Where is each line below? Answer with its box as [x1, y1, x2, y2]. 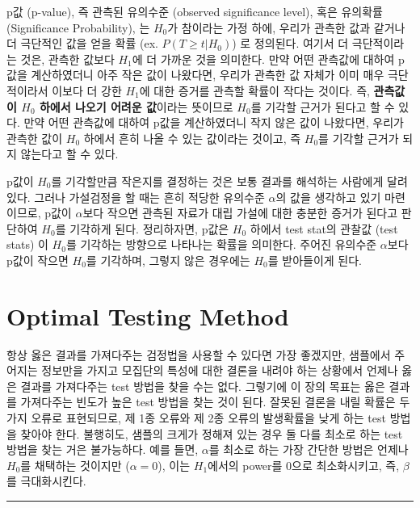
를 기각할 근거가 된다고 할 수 [250, 98, 395, 115]
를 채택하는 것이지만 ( [20, 456, 130, 473]
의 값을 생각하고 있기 [275, 188, 381, 205]
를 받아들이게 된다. [267, 251, 362, 268]
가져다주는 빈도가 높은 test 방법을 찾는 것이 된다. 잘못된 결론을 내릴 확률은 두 [20, 393, 410, 410]
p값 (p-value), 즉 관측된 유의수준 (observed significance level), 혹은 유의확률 [6, 3, 383, 19]
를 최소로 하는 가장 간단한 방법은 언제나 [208, 441, 409, 458]
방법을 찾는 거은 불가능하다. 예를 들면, [6, 441, 199, 458]
